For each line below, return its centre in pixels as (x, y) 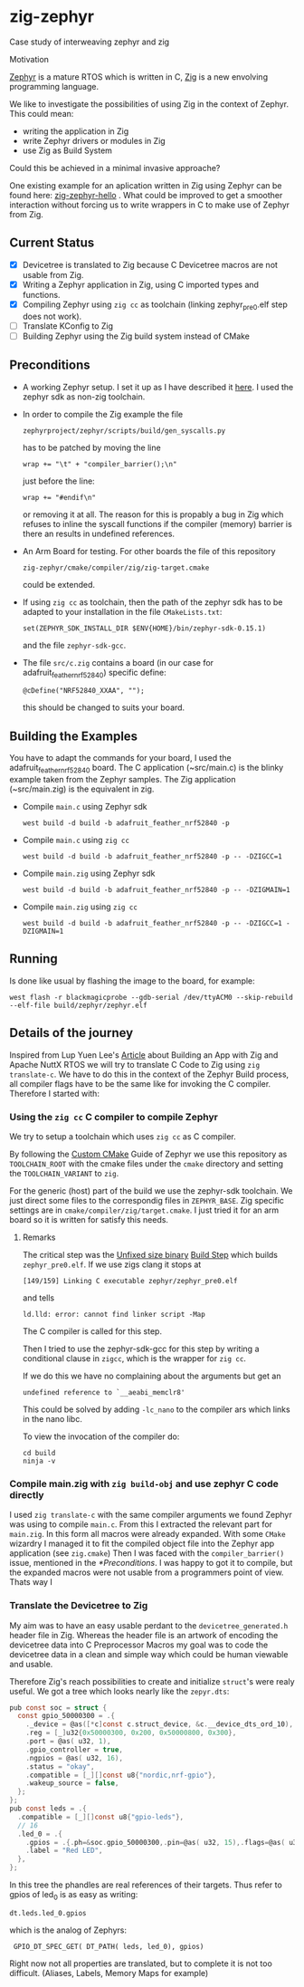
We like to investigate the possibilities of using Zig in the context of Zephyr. (149, 104)
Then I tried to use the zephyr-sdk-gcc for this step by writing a (141, 1349)
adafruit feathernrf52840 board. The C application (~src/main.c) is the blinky (147, 769)
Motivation (29, 59)
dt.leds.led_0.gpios (48, 1913)
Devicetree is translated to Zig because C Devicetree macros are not (150, 264)
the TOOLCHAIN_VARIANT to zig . (64, 1173)
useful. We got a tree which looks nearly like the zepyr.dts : (119, 1691)
